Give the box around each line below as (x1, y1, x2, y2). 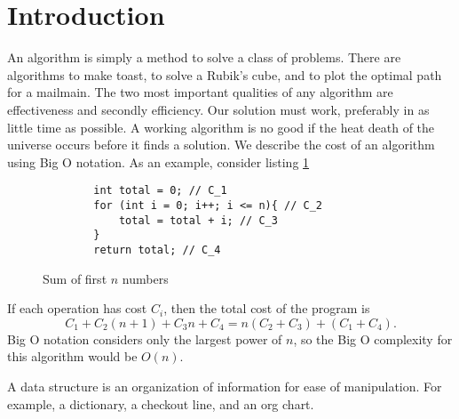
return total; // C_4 (93, 243, 221, 256)
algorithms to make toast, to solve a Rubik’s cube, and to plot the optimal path (7, 65, 442, 84)
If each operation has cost (7, 299, 147, 318)
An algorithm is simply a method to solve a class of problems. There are (7, 48, 401, 67)
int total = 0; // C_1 (93, 184, 227, 197)
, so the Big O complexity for (293, 329, 453, 348)
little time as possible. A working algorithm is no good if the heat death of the (7, 117, 435, 136)
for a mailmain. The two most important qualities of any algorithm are (7, 83, 393, 101)
